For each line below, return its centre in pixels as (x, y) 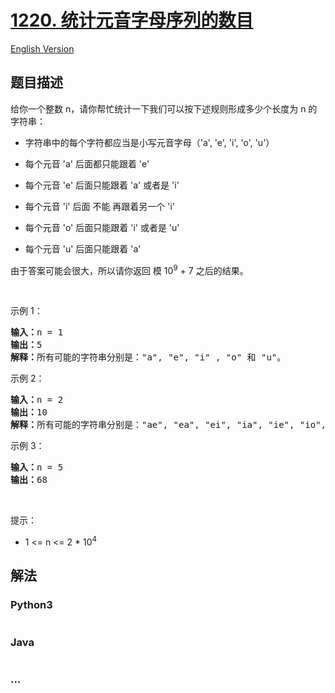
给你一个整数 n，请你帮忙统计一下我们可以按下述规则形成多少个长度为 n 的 (164, 108)
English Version (42, 48)
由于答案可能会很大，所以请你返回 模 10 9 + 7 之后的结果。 (129, 269)
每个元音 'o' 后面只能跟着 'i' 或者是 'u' (102, 227)
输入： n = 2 (37, 400)
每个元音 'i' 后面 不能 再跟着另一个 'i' (100, 206)
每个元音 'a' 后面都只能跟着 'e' (87, 163)
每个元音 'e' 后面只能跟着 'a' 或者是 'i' (102, 185)
